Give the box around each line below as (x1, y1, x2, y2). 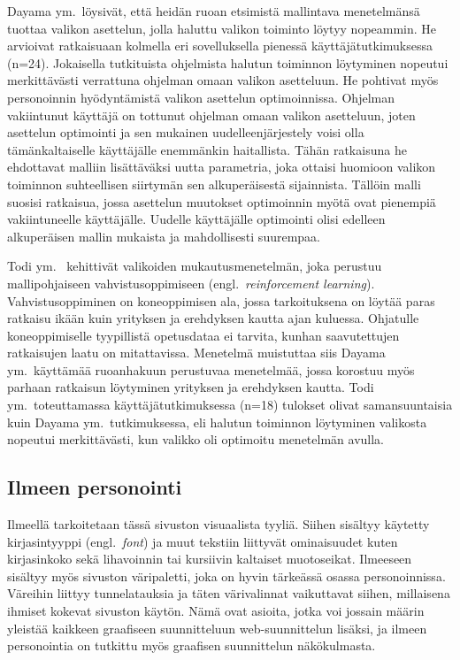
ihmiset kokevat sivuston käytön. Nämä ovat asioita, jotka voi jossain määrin (7, 602, 425, 620)
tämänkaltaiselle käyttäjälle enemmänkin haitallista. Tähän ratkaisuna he (7, 140, 407, 158)
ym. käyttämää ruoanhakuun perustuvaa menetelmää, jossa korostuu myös (7, 360, 415, 379)
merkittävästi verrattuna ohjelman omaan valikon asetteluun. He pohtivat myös (7, 71, 439, 89)
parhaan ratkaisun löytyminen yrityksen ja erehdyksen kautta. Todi (7, 378, 374, 396)
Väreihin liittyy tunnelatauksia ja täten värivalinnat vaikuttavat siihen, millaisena (7, 584, 450, 602)
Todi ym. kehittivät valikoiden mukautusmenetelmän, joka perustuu (7, 257, 382, 275)
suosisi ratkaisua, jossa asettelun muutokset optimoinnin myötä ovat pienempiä (7, 192, 436, 211)
